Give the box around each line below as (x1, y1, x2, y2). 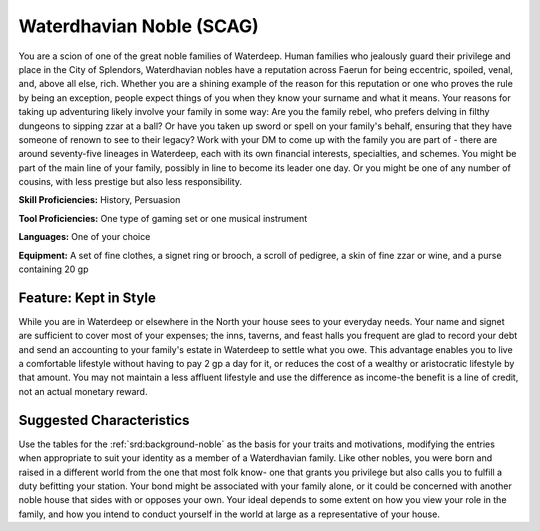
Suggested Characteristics (18, 411, 190, 429)
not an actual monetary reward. (18, 385, 148, 397)
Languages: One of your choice (18, 231, 151, 243)
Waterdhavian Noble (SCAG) (18, 15, 259, 37)
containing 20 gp (18, 263, 89, 275)
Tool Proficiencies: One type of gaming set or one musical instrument (18, 212, 308, 224)
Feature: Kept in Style (18, 289, 157, 306)
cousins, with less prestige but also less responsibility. (18, 176, 242, 188)
